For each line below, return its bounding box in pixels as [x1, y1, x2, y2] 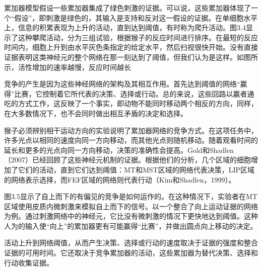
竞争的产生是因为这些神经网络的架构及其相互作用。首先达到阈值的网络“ [4, 78, 240, 89]
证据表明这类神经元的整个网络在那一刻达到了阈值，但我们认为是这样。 [4, 51, 237, 62]
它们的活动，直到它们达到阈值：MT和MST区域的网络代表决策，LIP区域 [18, 164, 255, 174]
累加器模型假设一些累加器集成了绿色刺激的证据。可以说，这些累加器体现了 [4, 3, 251, 13]
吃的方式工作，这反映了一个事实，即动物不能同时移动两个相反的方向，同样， [4, 98, 258, 109]
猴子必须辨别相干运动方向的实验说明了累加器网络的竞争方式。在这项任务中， [4, 125, 258, 135]
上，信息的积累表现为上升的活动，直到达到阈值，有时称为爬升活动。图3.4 [4, 22, 246, 33]
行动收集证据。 [4, 257, 53, 267]
